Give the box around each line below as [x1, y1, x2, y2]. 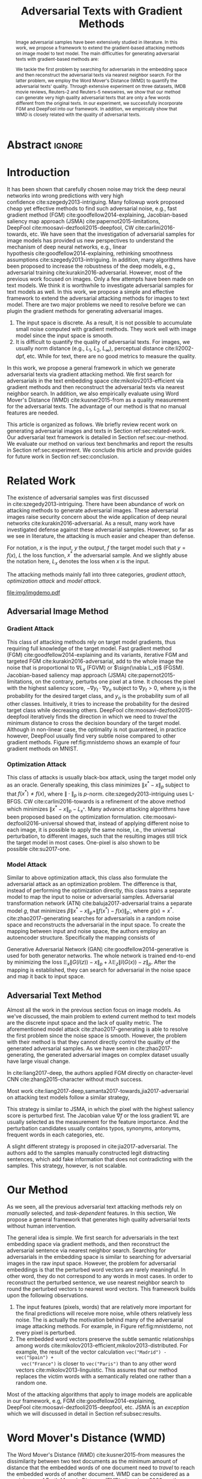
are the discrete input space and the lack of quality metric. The [7, 1019, 163, 1027]
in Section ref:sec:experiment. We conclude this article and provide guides [7, 446, 192, 454]
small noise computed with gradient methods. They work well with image [15, 325, 197, 332]
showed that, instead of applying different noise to [64, 819, 190, 827]
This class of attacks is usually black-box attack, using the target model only [7, 774, 197, 781]
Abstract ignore [7, 138, 83, 151]
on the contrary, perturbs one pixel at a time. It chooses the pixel [34, 678, 195, 685]
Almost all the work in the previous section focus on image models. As [7, 1006, 181, 1014]
